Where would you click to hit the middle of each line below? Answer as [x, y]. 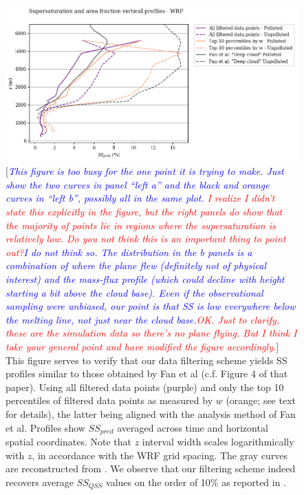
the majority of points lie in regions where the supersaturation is [141, 225]
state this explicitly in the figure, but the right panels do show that [144, 212]
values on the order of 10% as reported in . [196, 482]
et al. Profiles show [45, 427]
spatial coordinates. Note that [68, 441]
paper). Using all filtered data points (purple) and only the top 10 [145, 387]
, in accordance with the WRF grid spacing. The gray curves [160, 455]
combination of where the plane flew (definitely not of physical [136, 265]
